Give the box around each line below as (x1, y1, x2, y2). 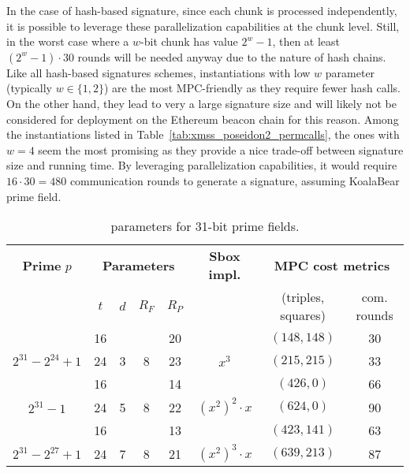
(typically (6, 80, 52, 96)
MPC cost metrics (274, 255, 390, 274)
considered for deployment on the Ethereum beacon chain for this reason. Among (6, 110, 399, 127)
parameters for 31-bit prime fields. (110, 217, 300, 236)
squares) (280, 306, 326, 325)
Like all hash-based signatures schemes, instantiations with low (6, 64, 311, 80)
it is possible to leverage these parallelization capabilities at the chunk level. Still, (6, 17, 400, 34)
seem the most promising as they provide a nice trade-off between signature (38, 141, 404, 158)
